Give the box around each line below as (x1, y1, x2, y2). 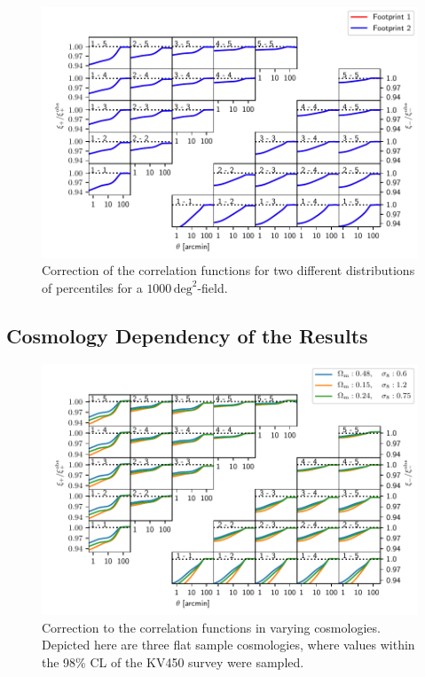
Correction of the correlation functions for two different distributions (42, 261, 415, 279)
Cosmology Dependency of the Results (6, 321, 368, 349)
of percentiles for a (42, 278, 143, 296)
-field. (197, 278, 228, 296)
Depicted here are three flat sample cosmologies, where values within (42, 635, 415, 654)
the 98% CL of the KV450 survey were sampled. (42, 653, 304, 672)
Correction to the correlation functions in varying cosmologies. (42, 618, 381, 636)
